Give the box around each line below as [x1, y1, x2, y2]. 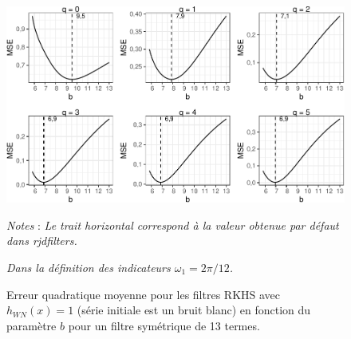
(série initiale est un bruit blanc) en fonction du [77, 302, 311, 318]
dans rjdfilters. [6, 232, 77, 249]
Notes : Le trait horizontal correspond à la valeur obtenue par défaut [6, 216, 339, 233]
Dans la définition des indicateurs [6, 259, 171, 276]
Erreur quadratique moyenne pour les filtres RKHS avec [6, 286, 281, 302]
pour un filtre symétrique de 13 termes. [68, 317, 260, 333]
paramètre [6, 317, 57, 333]
